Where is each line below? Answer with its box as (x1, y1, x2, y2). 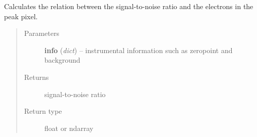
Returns (24, 71, 49, 82)
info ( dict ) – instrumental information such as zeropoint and (44, 44, 233, 55)
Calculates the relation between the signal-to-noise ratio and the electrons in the (4, 1, 253, 11)
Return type (24, 106, 62, 116)
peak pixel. (4, 11, 38, 21)
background (44, 55, 80, 65)
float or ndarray (44, 122, 94, 133)
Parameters (24, 28, 59, 38)
